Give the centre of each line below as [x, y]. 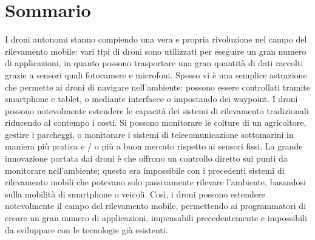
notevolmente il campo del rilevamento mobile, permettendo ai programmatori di [156, 206]
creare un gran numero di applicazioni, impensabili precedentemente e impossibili [156, 218]
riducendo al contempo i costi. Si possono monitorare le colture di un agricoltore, [156, 122]
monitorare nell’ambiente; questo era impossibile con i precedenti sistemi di [145, 170]
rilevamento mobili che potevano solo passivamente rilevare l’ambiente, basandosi [155, 182]
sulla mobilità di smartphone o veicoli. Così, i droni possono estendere [135, 194]
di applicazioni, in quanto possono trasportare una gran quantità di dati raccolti [154, 63]
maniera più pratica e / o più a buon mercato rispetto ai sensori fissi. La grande [154, 146]
